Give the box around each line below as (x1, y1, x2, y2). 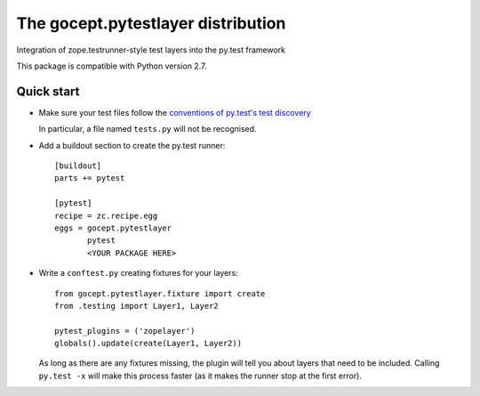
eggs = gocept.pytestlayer (54, 222, 172, 233)
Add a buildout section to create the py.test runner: (38, 140, 226, 150)
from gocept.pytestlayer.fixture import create (54, 288, 266, 298)
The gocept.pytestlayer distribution (16, 13, 286, 33)
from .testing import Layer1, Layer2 (54, 301, 220, 311)
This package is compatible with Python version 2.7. (16, 61, 207, 71)
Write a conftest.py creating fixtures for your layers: (38, 268, 239, 279)
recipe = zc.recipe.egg (54, 210, 158, 221)
